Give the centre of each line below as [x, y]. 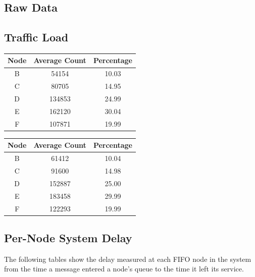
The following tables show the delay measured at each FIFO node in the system [128, 259]
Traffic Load [36, 37]
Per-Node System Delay [68, 238]
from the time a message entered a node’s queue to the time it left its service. [124, 269]
